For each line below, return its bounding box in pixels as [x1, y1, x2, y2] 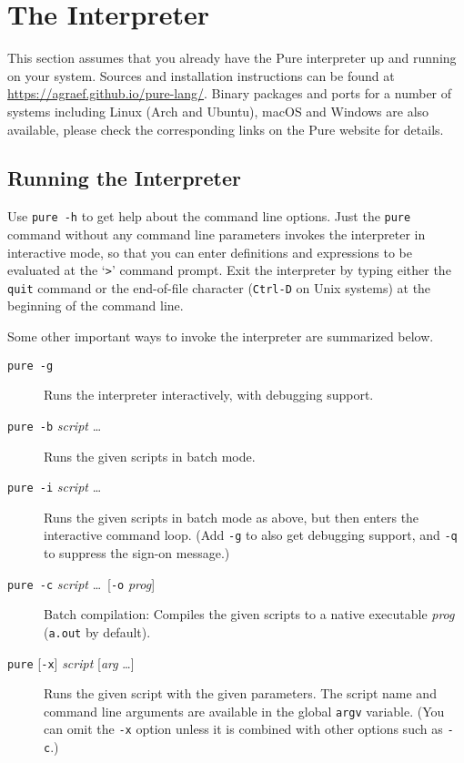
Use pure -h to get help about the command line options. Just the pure [7, 207, 411, 226]
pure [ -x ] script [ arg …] [7, 653, 135, 672]
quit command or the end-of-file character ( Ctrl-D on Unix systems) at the [7, 278, 431, 297]
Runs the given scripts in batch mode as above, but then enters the [44, 507, 419, 526]
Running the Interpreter [7, 164, 242, 192]
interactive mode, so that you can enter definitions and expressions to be [7, 242, 412, 261]
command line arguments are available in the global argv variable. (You [44, 701, 445, 720]
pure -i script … [7, 477, 102, 496]
